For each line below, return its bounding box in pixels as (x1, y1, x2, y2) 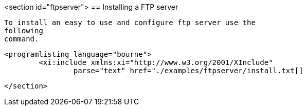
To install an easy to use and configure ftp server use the (4, 18, 256, 27)
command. (4, 35, 39, 43)
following (4, 27, 43, 35)
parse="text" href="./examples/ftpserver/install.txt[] (73, 67, 303, 75)
